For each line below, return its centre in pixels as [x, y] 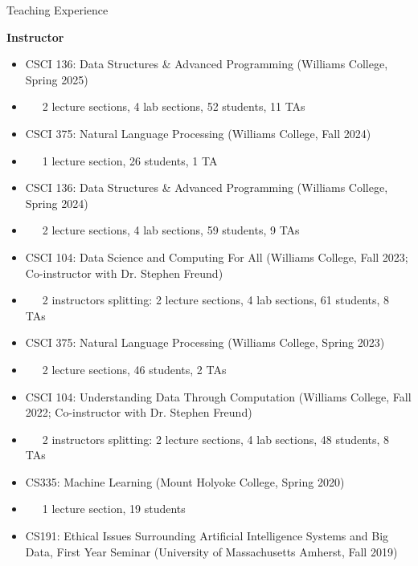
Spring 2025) [57, 79]
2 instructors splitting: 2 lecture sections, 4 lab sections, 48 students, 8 [216, 439]
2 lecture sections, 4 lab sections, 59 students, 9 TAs [171, 230]
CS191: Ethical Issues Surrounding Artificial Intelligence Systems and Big [207, 536]
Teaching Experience [57, 10]
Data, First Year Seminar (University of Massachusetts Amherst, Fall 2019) [211, 551]
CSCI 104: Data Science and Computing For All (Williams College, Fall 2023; [217, 257]
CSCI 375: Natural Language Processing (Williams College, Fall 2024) [198, 133]
